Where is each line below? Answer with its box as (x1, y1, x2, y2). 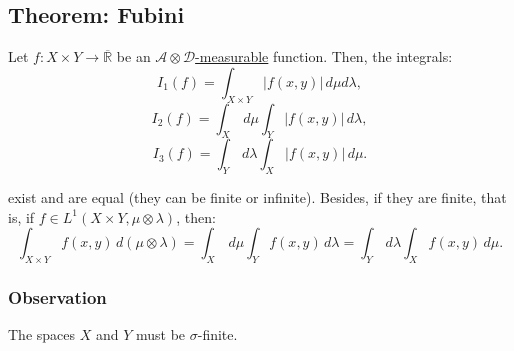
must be (135, 324, 186, 345)
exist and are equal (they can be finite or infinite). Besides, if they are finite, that (8, 187, 507, 208)
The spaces (8, 324, 76, 345)
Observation (8, 285, 107, 310)
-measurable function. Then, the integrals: (195, 46, 453, 67)
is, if (8, 206, 35, 227)
